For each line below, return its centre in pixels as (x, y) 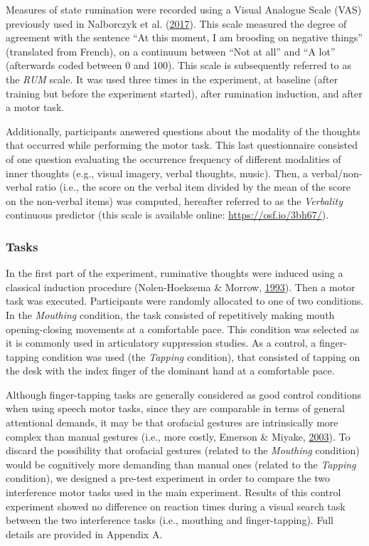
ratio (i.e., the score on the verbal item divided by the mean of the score (193, 187)
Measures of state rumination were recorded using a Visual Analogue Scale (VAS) (184, 9)
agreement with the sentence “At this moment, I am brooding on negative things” (184, 37)
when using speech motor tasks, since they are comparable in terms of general (175, 408)
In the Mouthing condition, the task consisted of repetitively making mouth (170, 314)
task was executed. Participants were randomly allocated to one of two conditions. (185, 301)
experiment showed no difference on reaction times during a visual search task (176, 506)
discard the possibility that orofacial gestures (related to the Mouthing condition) (183, 450)
